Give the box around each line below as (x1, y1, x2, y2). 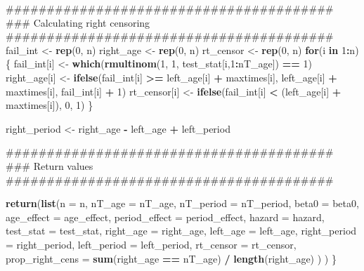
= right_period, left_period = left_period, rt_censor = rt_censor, (6, 237, 297, 251)
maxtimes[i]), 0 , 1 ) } (6, 98, 93, 112)
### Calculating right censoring (6, 15, 150, 29)
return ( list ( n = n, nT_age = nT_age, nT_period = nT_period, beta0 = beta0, (6, 196, 359, 211)
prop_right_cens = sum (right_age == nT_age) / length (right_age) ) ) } (6, 251, 337, 265)
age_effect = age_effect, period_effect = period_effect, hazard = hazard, (6, 209, 325, 224)
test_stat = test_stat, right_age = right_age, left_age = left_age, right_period (6, 223, 357, 238)
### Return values (6, 158, 93, 173)
